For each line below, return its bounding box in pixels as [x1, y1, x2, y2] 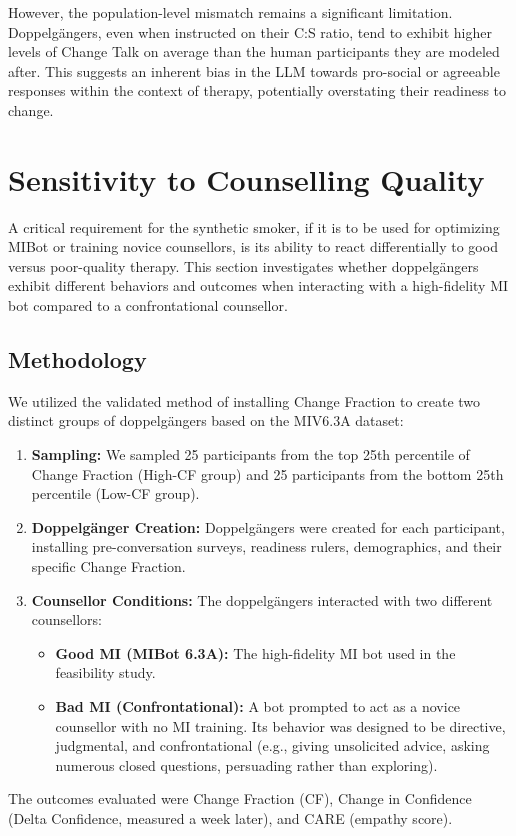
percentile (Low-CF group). [31, 483, 200, 504]
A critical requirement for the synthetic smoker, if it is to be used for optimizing [8, 216, 500, 237]
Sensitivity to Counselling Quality [8, 158, 485, 199]
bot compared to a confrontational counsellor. [8, 295, 288, 316]
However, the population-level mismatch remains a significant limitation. [8, 2, 453, 22]
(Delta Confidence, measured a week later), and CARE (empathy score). [8, 807, 453, 828]
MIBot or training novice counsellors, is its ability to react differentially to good [8, 236, 498, 257]
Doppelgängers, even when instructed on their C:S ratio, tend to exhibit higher [8, 21, 492, 42]
